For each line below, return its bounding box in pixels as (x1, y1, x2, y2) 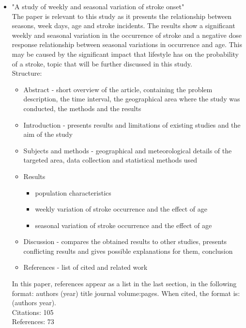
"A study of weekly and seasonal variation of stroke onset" (12, 1, 184, 11)
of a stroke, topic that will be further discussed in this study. (12, 58, 192, 68)
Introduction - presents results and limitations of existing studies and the (23, 119, 241, 130)
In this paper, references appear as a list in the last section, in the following (12, 279, 237, 289)
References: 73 (12, 316, 54, 327)
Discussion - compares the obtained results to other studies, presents (23, 236, 227, 246)
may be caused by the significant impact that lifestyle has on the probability (12, 49, 239, 59)
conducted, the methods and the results (23, 103, 141, 113)
